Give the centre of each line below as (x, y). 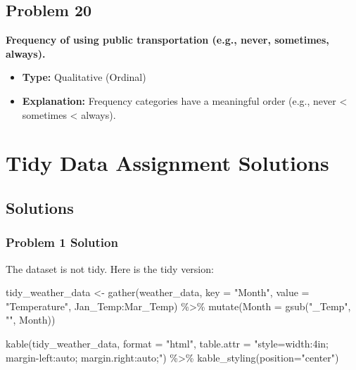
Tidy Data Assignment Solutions (167, 163)
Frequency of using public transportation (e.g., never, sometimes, (167, 40)
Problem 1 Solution (62, 242)
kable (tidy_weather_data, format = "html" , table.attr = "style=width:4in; (167, 343)
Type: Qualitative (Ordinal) (84, 77)
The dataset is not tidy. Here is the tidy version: (110, 268)
